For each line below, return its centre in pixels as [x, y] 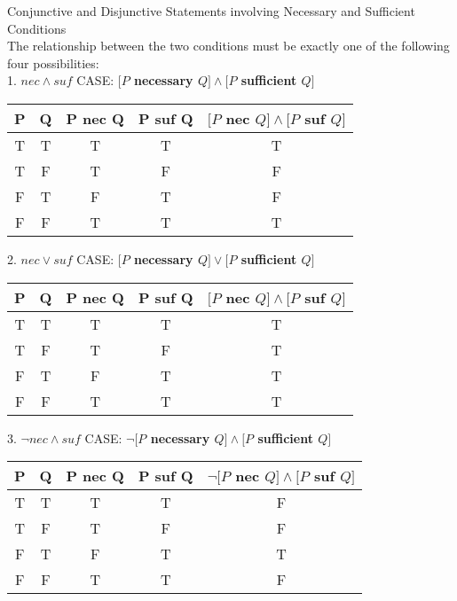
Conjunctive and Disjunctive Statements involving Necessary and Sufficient [211, 11]
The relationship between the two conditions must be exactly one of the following [228, 46]
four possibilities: [53, 62]
